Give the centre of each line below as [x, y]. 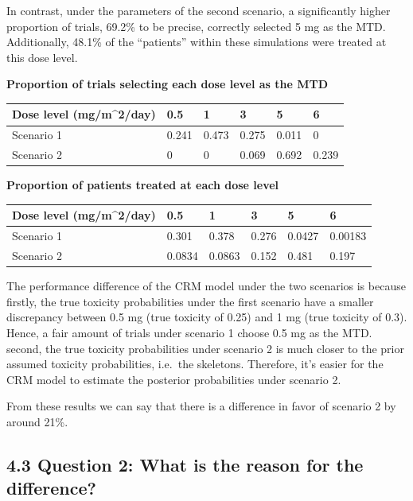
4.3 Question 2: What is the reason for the [185, 464]
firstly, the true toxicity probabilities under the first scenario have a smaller [190, 301]
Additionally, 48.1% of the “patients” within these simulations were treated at [197, 42]
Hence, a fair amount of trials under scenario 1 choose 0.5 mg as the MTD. [189, 332]
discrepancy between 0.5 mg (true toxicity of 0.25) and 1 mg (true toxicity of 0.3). [207, 317]
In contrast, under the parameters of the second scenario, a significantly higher [199, 10]
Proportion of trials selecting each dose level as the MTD [168, 84]
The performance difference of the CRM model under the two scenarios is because [206, 286]
